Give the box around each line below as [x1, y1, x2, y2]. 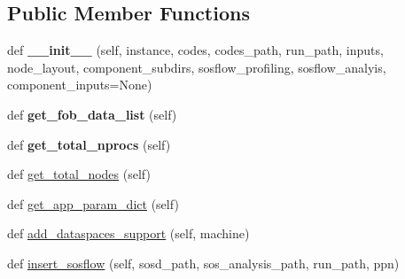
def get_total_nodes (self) [7, 165, 151, 183]
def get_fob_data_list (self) [7, 105, 177, 123]
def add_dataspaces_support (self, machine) [7, 224, 250, 243]
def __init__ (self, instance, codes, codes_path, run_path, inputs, [7, 41, 384, 59]
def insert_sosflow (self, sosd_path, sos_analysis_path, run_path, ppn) [7, 253, 400, 272]
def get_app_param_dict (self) [7, 194, 179, 213]
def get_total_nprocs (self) [7, 135, 171, 153]
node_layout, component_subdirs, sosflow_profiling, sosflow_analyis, [7, 58, 386, 76]
